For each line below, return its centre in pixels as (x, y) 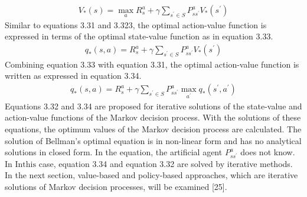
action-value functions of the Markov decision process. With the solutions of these (153, 117)
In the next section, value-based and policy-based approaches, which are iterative (151, 175)
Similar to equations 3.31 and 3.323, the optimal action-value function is (136, 24)
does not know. (268, 152)
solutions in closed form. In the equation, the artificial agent (114, 152)
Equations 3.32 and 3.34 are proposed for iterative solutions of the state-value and (153, 106)
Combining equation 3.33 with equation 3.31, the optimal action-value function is (152, 64)
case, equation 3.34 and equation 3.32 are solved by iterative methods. (166, 163)
